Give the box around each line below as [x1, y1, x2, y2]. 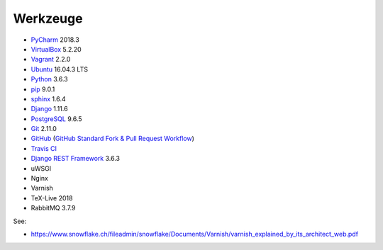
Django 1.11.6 [30, 105, 68, 113]
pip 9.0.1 [30, 85, 55, 93]
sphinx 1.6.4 [30, 94, 67, 103]
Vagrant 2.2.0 [30, 55, 71, 64]
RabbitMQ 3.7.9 [30, 204, 76, 212]
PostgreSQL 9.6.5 [30, 114, 82, 123]
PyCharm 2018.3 [30, 35, 79, 44]
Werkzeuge [13, 11, 83, 26]
